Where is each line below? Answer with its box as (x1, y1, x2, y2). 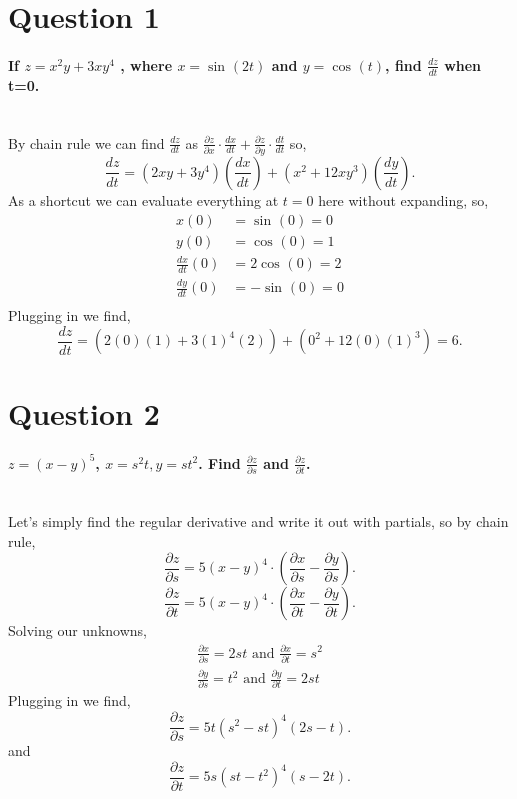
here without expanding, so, (318, 189, 489, 210)
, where (120, 54, 173, 75)
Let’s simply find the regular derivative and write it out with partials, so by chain (8, 511, 509, 532)
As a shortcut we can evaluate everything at (8, 189, 279, 210)
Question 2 (8, 393, 160, 434)
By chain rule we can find (8, 132, 165, 153)
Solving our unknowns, (8, 620, 147, 641)
